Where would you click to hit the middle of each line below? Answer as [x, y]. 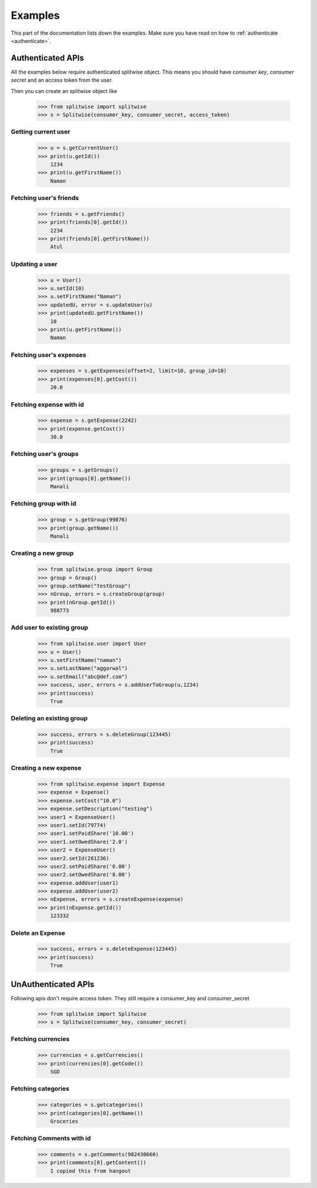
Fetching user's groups [45, 454]
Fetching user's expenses [48, 355]
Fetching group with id [43, 504]
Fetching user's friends [45, 198]
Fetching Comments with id [51, 1139]
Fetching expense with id [48, 404]
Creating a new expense [46, 768]
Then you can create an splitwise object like [64, 91]
